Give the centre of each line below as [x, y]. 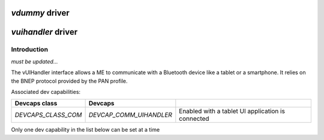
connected [194, 118]
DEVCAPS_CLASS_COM [48, 115]
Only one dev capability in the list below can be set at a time [85, 130]
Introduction [29, 50]
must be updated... [34, 61]
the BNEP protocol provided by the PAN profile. [70, 81]
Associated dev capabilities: [46, 92]
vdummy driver [40, 13]
